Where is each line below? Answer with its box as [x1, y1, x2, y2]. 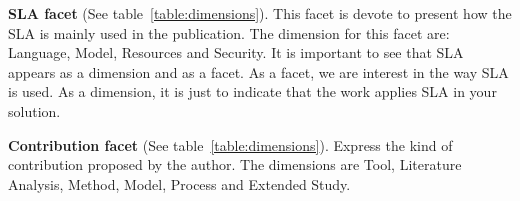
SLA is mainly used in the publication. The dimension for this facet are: [8, 22, 450, 43]
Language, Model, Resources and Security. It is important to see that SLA [8, 42, 464, 63]
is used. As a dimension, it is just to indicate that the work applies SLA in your [8, 81, 497, 102]
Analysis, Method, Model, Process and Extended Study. [8, 173, 351, 194]
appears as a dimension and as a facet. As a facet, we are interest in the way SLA [8, 61, 509, 82]
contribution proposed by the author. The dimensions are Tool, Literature [8, 154, 462, 175]
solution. [8, 100, 61, 121]
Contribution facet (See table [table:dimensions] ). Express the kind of [8, 134, 453, 155]
